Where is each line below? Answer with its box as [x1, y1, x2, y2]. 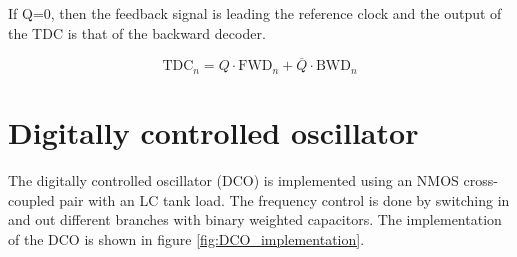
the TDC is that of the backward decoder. [8, 22, 266, 43]
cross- [463, 169, 498, 190]
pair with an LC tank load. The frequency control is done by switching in [59, 189, 510, 210]
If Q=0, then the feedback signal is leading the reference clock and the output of [8, 3, 502, 23]
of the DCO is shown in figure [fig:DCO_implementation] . [8, 228, 365, 249]
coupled [8, 189, 55, 210]
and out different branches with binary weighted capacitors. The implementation [8, 209, 502, 230]
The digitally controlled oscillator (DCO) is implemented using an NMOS [8, 169, 459, 190]
